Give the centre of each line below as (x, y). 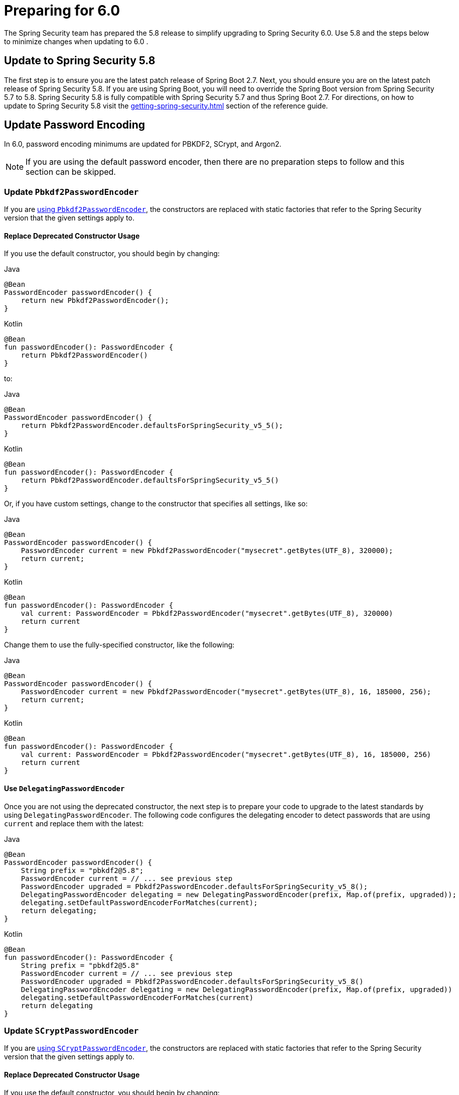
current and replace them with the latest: (74, 823)
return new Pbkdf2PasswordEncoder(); (95, 301)
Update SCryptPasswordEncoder (71, 1031)
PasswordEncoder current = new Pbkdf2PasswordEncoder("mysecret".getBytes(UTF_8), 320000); (207, 551)
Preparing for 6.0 (62, 11)
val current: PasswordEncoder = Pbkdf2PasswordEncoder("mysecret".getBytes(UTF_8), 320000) (207, 614)
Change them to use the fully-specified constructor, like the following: (119, 645)
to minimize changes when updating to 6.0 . (76, 41)
